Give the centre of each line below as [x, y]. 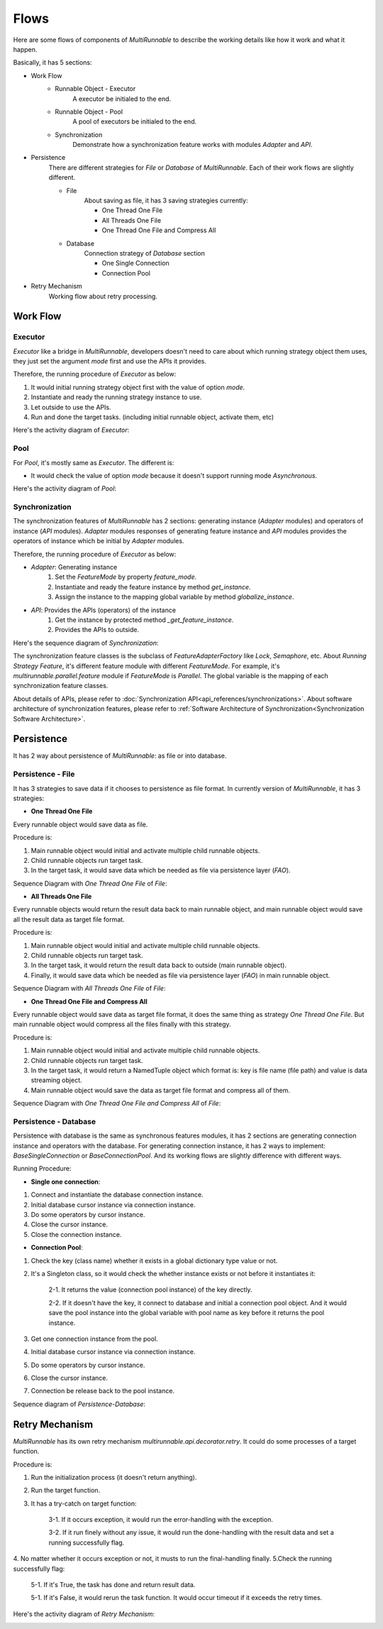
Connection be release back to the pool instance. [103, 1391]
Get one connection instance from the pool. [95, 1339]
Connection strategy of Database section [144, 253]
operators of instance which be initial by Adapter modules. [99, 541]
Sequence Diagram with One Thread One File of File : [90, 883]
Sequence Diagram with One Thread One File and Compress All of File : [117, 1104]
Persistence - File [44, 774]
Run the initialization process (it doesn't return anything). [114, 1477]
